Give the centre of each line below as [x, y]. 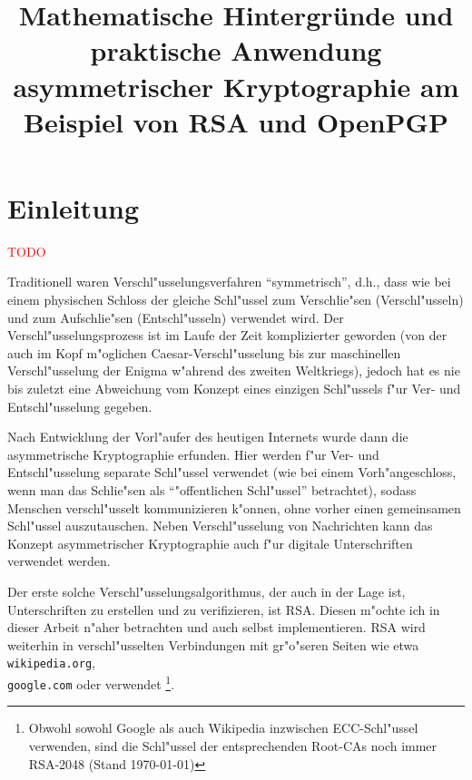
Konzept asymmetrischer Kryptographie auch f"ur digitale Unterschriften [210, 543]
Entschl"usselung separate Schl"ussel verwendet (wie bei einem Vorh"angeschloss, [232, 472]
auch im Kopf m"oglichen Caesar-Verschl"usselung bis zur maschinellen [204, 352]
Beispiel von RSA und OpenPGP [236, 121]
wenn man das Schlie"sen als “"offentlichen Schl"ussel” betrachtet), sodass [212, 490]
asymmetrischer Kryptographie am [236, 86]
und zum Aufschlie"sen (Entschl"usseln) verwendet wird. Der [176, 317]
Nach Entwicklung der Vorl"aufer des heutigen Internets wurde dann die [208, 437]
